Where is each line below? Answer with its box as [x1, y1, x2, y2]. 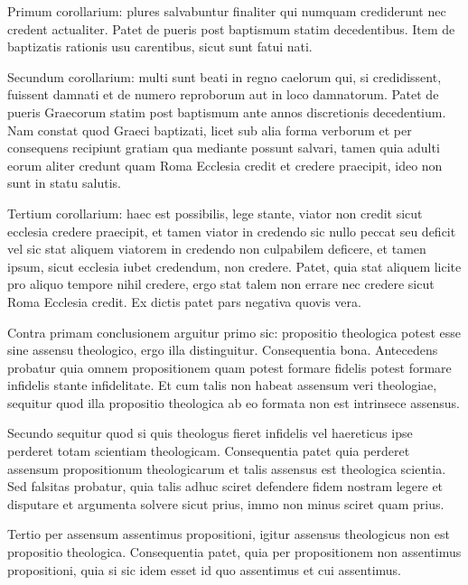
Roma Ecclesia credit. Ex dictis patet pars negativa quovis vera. [7, 292, 361, 311]
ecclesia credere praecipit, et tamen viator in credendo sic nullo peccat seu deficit [7, 221, 456, 240]
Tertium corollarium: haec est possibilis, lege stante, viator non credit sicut [7, 203, 423, 222]
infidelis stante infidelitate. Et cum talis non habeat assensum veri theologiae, [7, 376, 437, 395]
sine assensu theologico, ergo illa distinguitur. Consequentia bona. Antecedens [7, 340, 438, 359]
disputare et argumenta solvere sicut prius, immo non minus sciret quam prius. [7, 494, 445, 513]
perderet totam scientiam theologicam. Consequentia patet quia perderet [7, 441, 410, 460]
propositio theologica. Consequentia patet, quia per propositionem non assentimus [7, 543, 462, 562]
